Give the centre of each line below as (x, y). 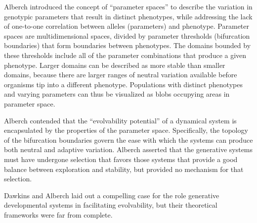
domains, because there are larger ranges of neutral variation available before (121, 75)
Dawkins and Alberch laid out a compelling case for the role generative (112, 195)
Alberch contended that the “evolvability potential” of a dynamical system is (120, 120)
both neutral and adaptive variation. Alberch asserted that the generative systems (128, 149)
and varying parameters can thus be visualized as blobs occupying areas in (117, 94)
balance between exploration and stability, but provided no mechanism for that (124, 169)
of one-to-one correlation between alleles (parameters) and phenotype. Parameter (127, 26)
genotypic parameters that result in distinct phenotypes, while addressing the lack (128, 16)
